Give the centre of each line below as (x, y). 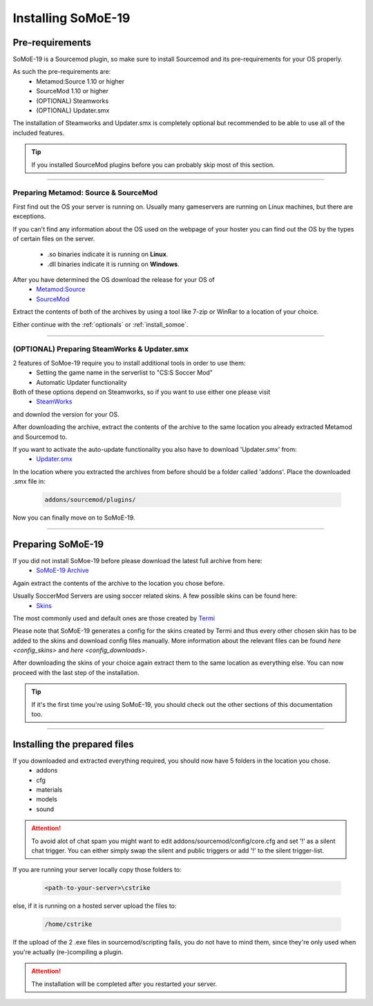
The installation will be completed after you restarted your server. (124, 984)
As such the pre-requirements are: (62, 72)
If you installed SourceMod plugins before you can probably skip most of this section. (153, 164)
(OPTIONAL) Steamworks (73, 101)
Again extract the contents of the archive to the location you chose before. (119, 583)
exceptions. (29, 216)
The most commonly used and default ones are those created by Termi (114, 618)
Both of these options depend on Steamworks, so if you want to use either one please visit (142, 392)
